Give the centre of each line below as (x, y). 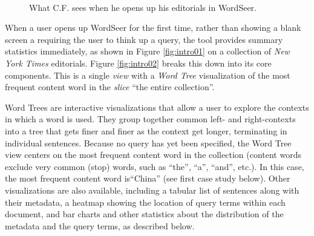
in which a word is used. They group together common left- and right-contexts (150, 119)
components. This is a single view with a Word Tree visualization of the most (148, 75)
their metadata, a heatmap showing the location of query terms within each (145, 202)
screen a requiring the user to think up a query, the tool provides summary (144, 39)
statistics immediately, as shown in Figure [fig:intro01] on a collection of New (147, 51)
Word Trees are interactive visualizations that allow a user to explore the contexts (157, 107)
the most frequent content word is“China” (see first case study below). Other (148, 178)
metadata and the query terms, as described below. (100, 225)
